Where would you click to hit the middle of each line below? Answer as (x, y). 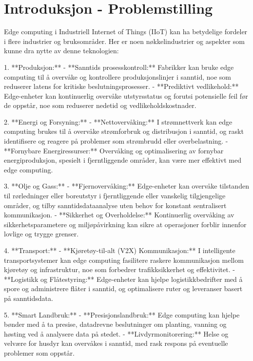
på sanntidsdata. (29, 298)
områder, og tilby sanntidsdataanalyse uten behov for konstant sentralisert (115, 205)
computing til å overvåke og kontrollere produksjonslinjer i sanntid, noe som (118, 76)
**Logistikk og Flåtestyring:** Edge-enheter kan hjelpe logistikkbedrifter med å (123, 279)
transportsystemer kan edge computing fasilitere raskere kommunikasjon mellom (124, 260)
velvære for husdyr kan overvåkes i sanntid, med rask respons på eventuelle (116, 343)
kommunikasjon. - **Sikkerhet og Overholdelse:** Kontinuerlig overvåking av (119, 215)
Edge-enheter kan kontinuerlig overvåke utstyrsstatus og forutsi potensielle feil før (126, 96)
